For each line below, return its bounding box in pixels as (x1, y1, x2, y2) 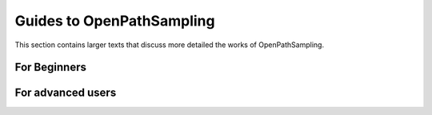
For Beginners (14, 61, 87, 74)
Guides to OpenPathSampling (14, 12, 215, 30)
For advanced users (14, 86, 117, 100)
